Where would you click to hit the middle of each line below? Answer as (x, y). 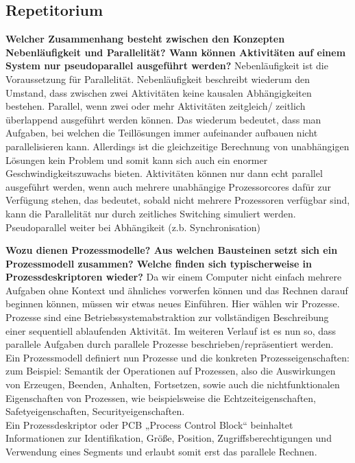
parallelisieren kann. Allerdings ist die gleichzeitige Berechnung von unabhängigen (177, 146)
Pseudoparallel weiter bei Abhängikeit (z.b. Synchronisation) (133, 227)
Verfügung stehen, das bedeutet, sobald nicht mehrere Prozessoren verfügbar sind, (178, 200)
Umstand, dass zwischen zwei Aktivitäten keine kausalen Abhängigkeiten (159, 92)
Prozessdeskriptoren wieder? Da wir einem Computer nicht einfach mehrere (174, 277)
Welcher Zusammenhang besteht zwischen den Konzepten (145, 39)
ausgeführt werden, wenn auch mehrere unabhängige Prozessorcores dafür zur (168, 186)
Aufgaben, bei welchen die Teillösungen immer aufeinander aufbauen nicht (162, 133)
